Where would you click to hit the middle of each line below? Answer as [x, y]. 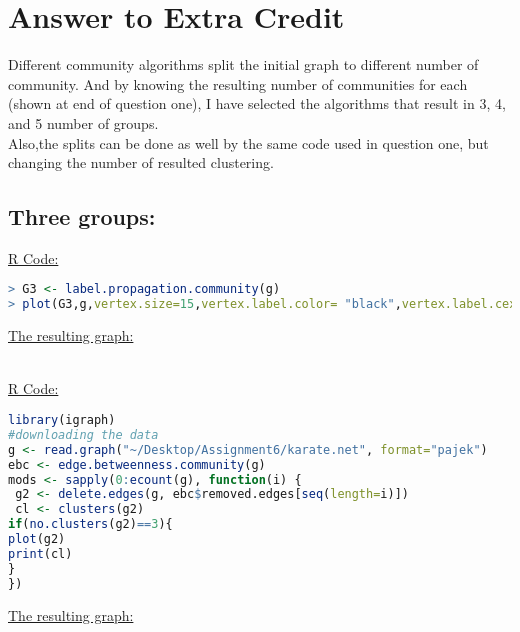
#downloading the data [83, 434]
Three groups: [82, 216]
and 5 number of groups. [83, 122]
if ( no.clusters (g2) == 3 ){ [90, 524]
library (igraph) [62, 420]
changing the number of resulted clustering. [141, 162]
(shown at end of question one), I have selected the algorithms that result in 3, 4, [257, 103]
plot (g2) [37, 539]
